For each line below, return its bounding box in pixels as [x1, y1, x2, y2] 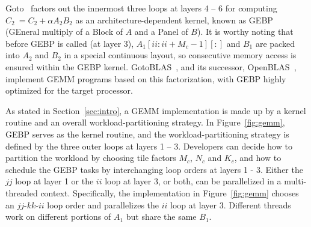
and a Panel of [134, 25, 188, 38]
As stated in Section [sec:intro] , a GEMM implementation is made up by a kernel [5, 104, 306, 117]
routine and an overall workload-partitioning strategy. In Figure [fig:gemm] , [5, 116, 285, 129]
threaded [5, 186, 38, 199]
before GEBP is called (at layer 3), [5, 37, 134, 49]
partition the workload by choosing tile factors [5, 151, 176, 164]
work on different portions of [5, 210, 111, 223]
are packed [255, 37, 295, 49]
